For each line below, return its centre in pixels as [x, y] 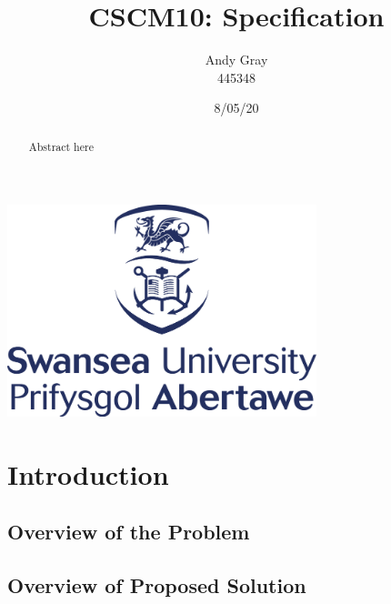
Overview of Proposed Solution [157, 585]
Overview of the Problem [129, 532]
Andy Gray [236, 60]
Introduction [88, 473]
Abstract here [61, 146]
